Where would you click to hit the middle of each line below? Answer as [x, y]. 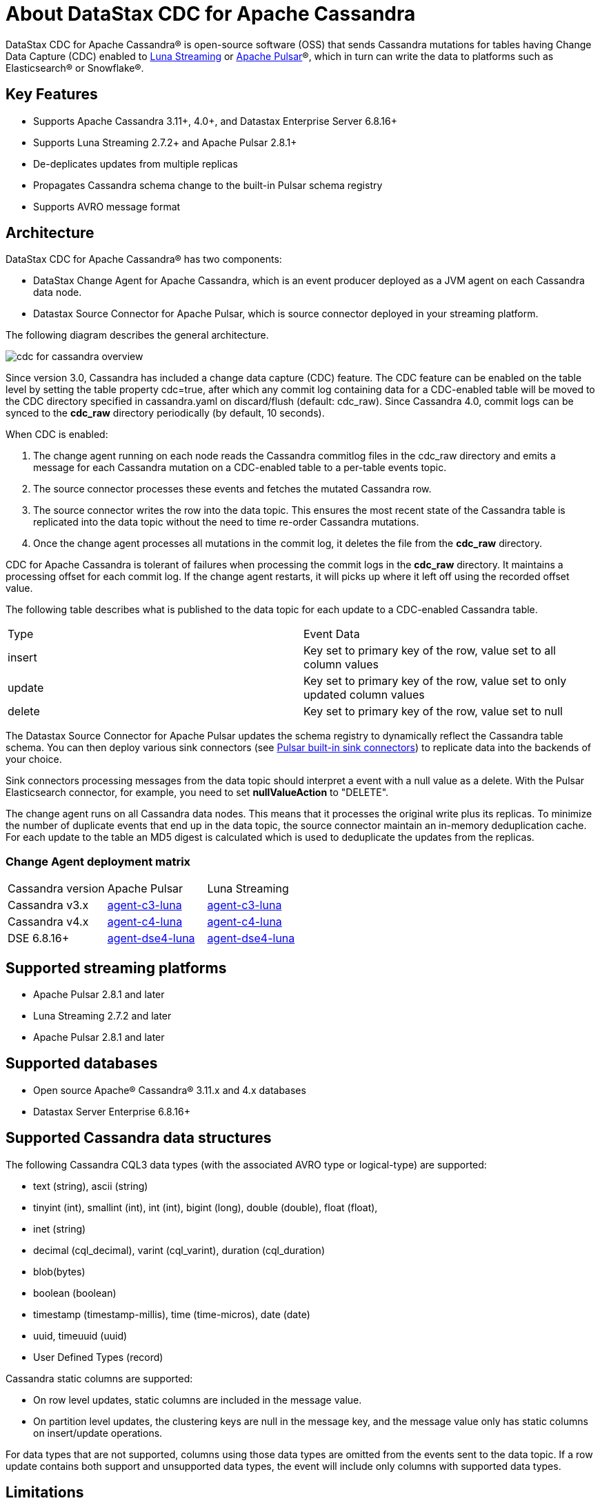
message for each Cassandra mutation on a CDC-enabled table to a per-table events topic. [240, 468]
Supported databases [82, 1064]
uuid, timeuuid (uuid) [80, 1335]
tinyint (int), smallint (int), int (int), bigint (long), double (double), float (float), [206, 1207]
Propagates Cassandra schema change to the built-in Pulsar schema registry [208, 185]
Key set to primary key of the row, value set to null [433, 711]
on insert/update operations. [98, 1433]
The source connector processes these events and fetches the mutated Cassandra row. [232, 489]
